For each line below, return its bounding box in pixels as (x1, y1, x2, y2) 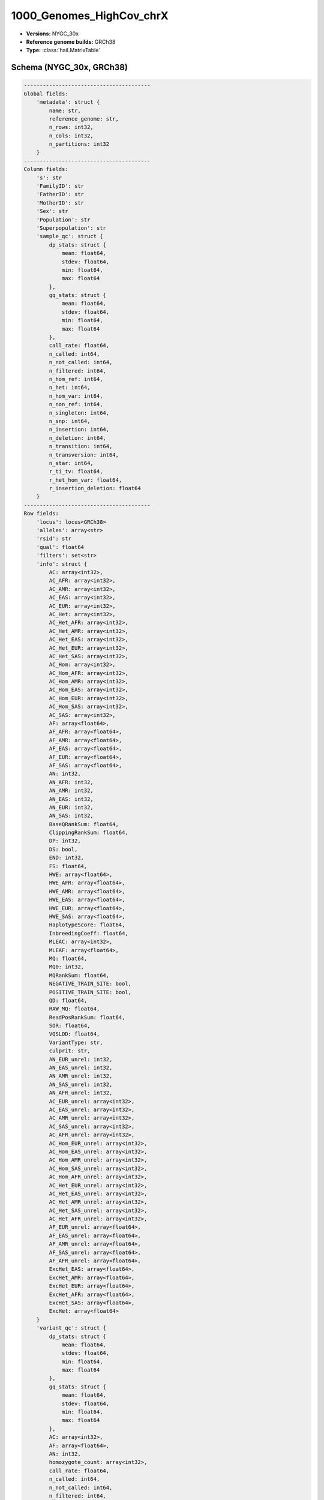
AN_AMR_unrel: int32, (49, 1073, 113, 1079)
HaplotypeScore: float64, (49, 922, 125, 928)
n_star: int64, (49, 460, 94, 466)
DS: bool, (49, 846, 78, 853)
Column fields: (23, 166, 68, 173)
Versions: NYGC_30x (26, 30, 79, 37)
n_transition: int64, (49, 443, 113, 450)
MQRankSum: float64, (49, 972, 110, 979)
